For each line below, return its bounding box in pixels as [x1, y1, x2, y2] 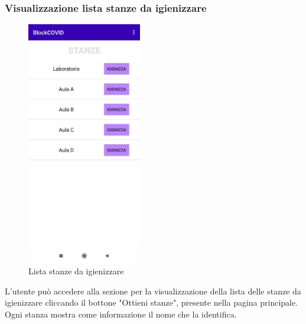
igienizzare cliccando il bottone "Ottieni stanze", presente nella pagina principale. [5, 296, 298, 309]
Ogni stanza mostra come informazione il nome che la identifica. [5, 307, 237, 320]
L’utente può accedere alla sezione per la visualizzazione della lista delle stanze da [5, 284, 301, 297]
